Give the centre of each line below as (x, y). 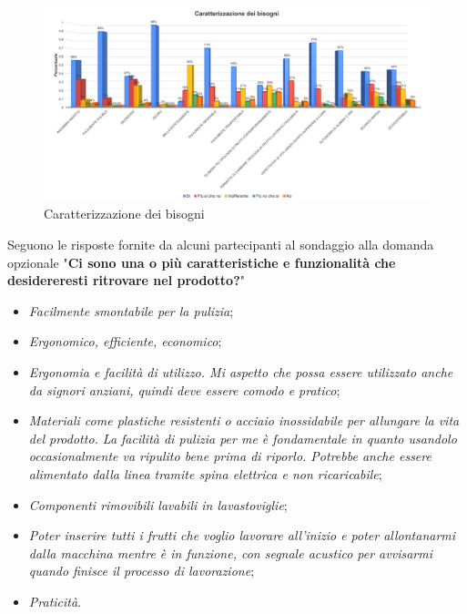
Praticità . (55, 601)
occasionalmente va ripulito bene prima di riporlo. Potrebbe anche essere (230, 456)
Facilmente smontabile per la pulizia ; (131, 310)
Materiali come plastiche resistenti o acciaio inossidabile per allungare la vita (244, 420)
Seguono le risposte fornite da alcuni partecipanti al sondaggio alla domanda (221, 245)
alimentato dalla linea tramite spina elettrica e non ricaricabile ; (205, 473)
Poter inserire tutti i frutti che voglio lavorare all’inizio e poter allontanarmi (242, 535)
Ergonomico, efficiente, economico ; (125, 341)
